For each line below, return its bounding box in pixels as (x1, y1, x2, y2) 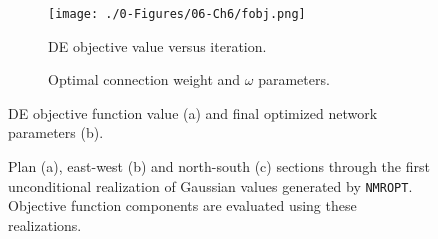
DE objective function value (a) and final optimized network (8, 102, 378, 123)
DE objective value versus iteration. (48, 35, 267, 56)
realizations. (8, 214, 82, 235)
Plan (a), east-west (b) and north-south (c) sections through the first (8, 156, 430, 177)
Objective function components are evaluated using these (8, 195, 357, 216)
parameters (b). (8, 122, 104, 143)
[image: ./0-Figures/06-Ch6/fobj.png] (48, 7, 306, 21)
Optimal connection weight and (48, 69, 241, 90)
